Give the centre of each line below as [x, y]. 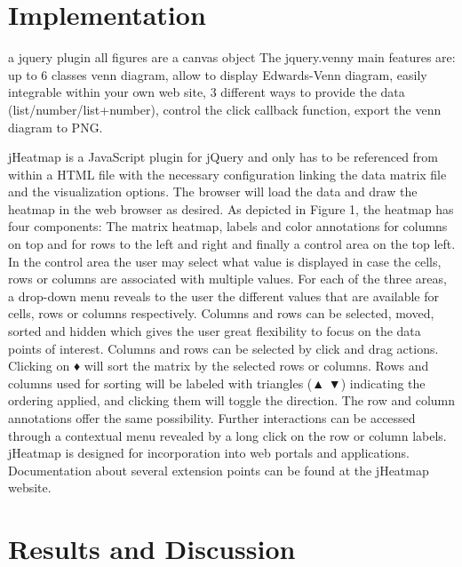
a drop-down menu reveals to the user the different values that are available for [223, 295]
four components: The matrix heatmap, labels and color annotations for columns [228, 226]
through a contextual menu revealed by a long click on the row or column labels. [227, 435]
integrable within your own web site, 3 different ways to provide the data [207, 92]
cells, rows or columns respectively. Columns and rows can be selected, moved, [221, 313]
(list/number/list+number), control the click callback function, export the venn [225, 109]
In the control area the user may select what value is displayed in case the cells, [225, 261]
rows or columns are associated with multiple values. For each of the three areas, [227, 279]
